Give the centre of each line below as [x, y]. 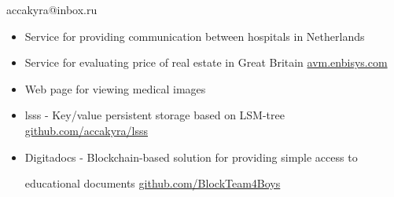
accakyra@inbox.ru [52, 9]
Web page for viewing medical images [115, 88]
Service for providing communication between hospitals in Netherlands [195, 36]
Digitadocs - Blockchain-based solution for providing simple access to [191, 157]
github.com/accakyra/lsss [87, 130]
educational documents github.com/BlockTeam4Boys [153, 183]
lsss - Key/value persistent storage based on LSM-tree [155, 115]
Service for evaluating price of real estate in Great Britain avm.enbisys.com [206, 62]
